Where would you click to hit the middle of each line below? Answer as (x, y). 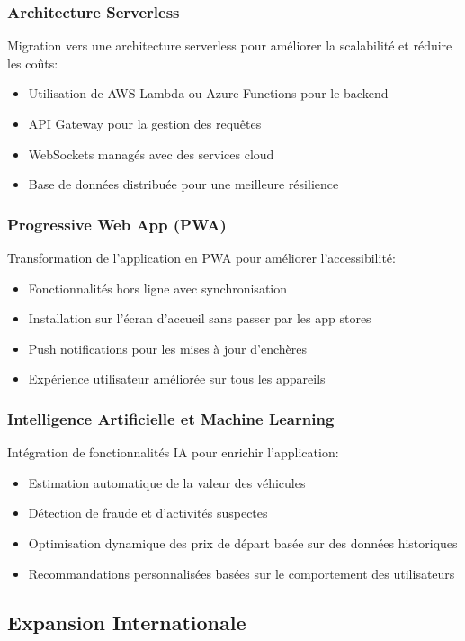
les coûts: (33, 63)
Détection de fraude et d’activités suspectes (148, 513)
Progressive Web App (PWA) (117, 224)
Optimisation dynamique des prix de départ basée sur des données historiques (243, 542)
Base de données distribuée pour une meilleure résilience (183, 184)
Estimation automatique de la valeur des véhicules (167, 482)
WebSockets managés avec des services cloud (151, 153)
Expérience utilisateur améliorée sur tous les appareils (177, 379)
